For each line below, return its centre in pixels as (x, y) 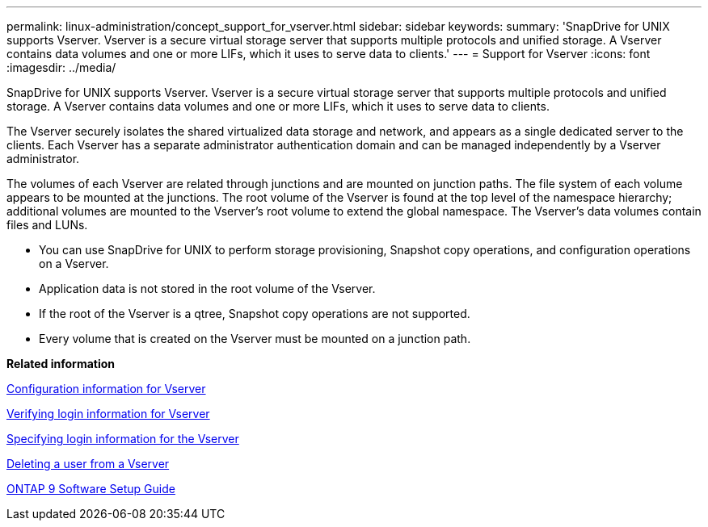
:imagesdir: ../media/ (61, 67)
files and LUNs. (47, 225)
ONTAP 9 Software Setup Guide (91, 489)
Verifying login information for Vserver (108, 414)
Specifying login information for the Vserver (123, 439)
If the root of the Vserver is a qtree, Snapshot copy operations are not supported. (255, 314)
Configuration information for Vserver (106, 389)
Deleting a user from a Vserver (88, 464)
